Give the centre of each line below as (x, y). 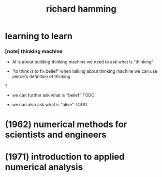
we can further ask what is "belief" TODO (53, 95)
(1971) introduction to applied (65, 157)
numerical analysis (44, 167)
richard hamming (81, 9)
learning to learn (39, 36)
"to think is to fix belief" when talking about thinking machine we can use (85, 71)
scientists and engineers (56, 135)
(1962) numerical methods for (66, 124)
